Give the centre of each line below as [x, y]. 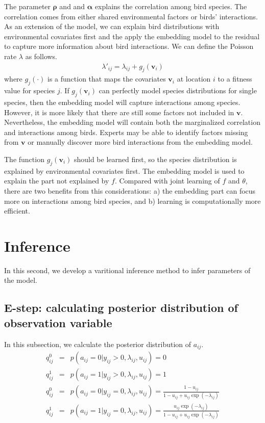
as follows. [41, 56]
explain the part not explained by [57, 181]
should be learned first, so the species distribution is [155, 159]
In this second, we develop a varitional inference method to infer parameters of [127, 270]
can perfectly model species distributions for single [178, 90]
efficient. [17, 211]
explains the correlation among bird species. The [171, 6]
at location [194, 79]
